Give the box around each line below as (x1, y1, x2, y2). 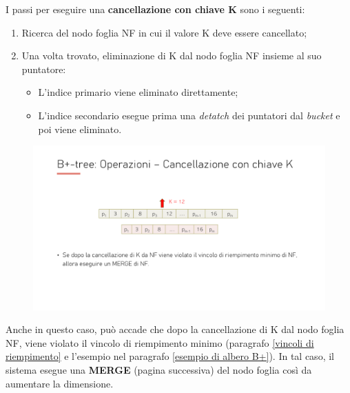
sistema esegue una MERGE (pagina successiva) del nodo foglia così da (6, 363, 312, 377)
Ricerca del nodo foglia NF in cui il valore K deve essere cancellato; (21, 25, 307, 39)
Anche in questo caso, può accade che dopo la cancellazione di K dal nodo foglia (6, 322, 344, 336)
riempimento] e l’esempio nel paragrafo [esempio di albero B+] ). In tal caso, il (6, 349, 334, 363)
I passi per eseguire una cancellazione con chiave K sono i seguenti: (6, 2, 305, 16)
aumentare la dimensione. (6, 376, 114, 390)
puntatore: (21, 61, 66, 76)
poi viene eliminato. (38, 121, 122, 136)
